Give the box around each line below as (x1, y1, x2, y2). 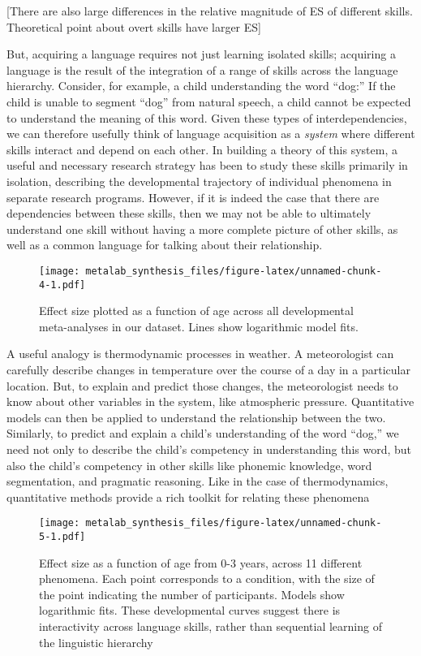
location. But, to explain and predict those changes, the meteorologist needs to (6, 377, 398, 394)
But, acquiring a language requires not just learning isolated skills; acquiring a (6, 45, 396, 63)
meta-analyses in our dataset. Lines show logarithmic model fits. (39, 317, 359, 334)
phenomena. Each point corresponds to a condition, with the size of (39, 570, 375, 587)
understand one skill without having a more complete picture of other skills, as (6, 220, 398, 237)
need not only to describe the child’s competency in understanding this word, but (6, 440, 412, 457)
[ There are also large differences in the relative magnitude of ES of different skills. (6, 2, 413, 19)
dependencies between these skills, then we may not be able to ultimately (6, 205, 372, 222)
